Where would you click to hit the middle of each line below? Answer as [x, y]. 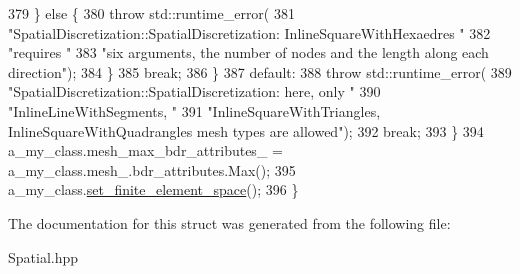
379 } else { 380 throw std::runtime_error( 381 [151, 13]
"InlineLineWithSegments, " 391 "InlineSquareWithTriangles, [194, 110]
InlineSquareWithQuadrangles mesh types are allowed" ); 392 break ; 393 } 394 [246, 130]
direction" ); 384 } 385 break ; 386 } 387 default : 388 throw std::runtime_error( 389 [260, 71]
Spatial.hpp [43, 256]
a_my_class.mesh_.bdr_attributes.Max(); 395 [152, 169]
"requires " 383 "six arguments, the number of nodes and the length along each [248, 52]
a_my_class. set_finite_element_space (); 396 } [153, 189]
